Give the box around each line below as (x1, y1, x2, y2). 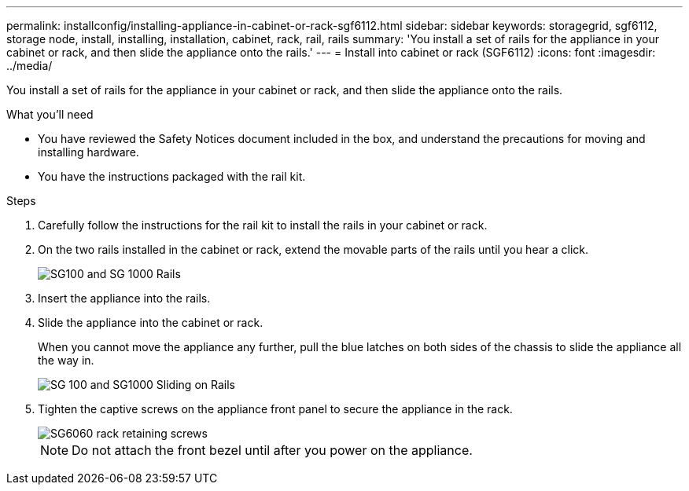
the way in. (38, 354, 94, 367)
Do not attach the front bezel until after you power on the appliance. (72, 442, 473, 458)
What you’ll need (6, 108, 94, 121)
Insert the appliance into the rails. (38, 291, 211, 305)
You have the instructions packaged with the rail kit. (38, 170, 306, 183)
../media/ (6, 59, 53, 72)
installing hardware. (38, 145, 139, 159)
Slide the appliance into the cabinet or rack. (38, 316, 263, 329)
